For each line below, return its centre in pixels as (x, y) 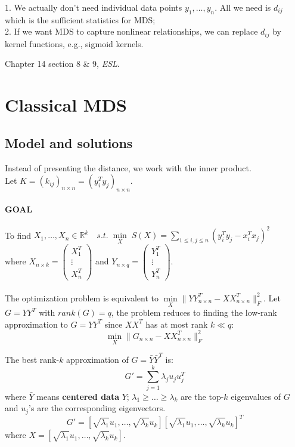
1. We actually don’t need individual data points (94, 7)
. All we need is (243, 7)
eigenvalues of (256, 396)
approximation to (36, 324)
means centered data (78, 396)
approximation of (97, 359)
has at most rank (177, 324)
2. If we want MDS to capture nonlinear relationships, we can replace (131, 31)
